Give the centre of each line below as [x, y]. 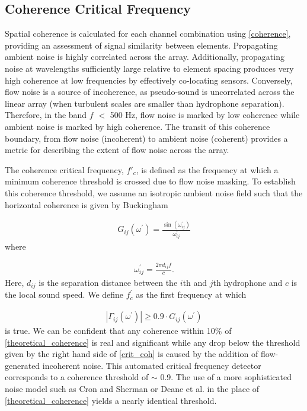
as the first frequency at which [191, 294]
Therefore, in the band [46, 115]
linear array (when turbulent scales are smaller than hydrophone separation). [145, 103]
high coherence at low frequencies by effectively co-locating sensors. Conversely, [149, 80]
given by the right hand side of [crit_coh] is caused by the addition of [132, 354]
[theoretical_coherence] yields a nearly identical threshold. [111, 400]
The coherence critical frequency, [64, 169]
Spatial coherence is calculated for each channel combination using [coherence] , [148, 34]
